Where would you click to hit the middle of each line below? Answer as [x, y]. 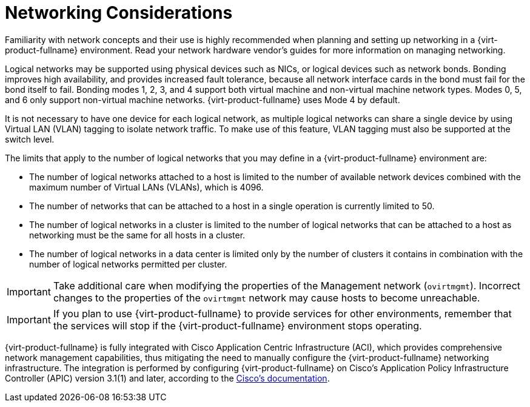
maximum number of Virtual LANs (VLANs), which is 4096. [146, 187]
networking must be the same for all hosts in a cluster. [137, 235]
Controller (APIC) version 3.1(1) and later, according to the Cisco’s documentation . [167, 378]
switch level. [30, 139]
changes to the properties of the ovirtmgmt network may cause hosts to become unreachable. [267, 298]
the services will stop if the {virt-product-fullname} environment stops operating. [237, 325]
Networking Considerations [119, 13]
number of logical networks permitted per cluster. [128, 264]
